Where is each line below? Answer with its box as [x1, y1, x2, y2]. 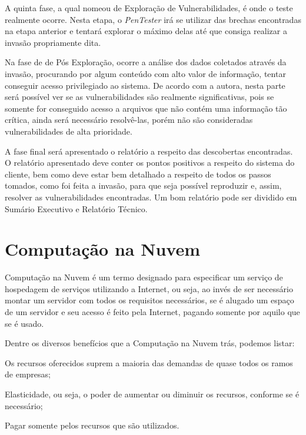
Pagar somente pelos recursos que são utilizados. [5, 419, 179, 431]
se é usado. [5, 317, 44, 329]
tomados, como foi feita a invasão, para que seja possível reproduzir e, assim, [5, 179, 282, 192]
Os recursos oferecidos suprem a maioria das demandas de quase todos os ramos [5, 356, 293, 369]
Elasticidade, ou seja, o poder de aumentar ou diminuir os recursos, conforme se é [5, 387, 300, 400]
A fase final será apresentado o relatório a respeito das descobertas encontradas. [5, 145, 293, 157]
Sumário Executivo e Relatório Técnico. [5, 202, 148, 215]
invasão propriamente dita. [5, 36, 101, 48]
